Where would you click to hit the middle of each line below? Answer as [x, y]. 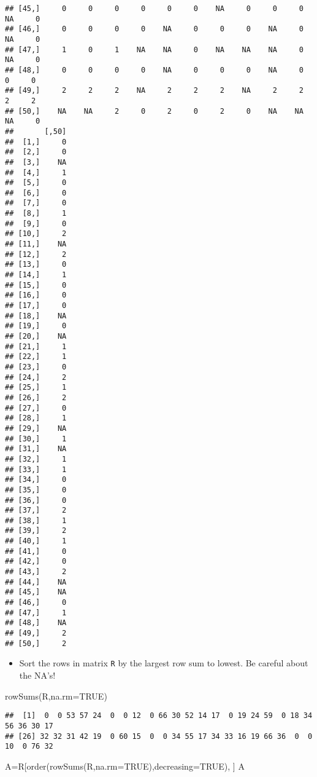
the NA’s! [37, 675]
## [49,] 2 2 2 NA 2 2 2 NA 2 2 [154, 91]
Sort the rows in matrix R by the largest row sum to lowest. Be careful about [164, 663]
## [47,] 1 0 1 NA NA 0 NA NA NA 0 [154, 49]
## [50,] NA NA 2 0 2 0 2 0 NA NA [154, 111]
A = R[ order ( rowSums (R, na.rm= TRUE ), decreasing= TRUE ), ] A [125, 766]
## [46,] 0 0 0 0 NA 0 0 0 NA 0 [154, 29]
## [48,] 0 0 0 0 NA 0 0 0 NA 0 [154, 70]
